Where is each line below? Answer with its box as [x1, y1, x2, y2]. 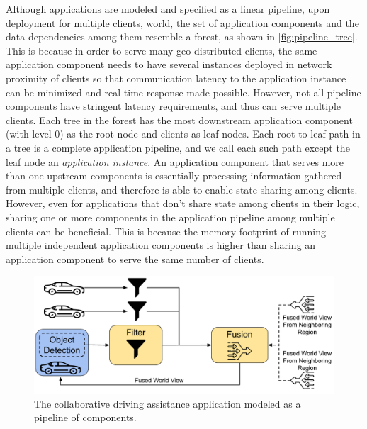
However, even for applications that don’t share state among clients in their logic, [6, 196, 360, 211]
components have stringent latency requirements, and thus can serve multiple [6, 99, 341, 113]
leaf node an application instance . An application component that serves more [6, 154, 344, 169]
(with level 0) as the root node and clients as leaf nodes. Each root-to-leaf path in [6, 126, 361, 141]
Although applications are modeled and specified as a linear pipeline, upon [6, 1, 330, 16]
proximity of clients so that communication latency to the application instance [6, 70, 346, 85]
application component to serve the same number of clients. [6, 251, 264, 266]
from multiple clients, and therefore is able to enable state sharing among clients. [6, 182, 358, 196]
